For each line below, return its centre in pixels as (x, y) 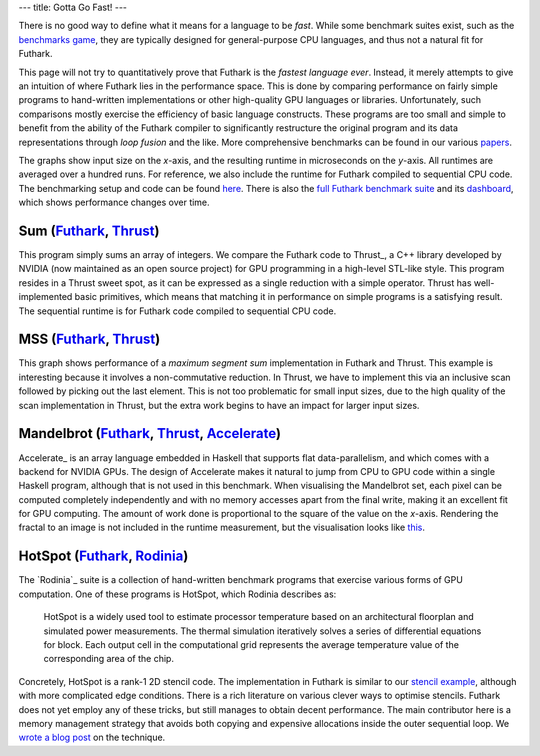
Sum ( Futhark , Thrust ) (89, 230)
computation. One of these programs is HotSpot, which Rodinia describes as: (177, 594)
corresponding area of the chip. (109, 659)
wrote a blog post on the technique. (92, 737)
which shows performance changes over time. (114, 202)
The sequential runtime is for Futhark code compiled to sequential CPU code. (177, 311)
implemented (45, 297)
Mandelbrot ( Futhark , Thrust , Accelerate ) (150, 433)
